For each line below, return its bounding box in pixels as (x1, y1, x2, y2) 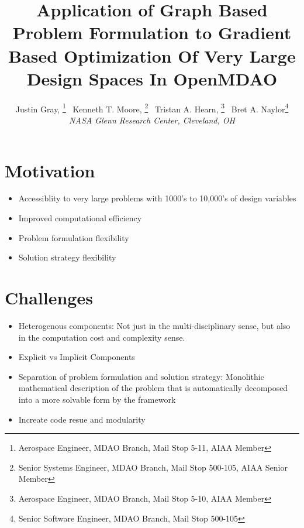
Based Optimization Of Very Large (8, 43, 296, 67)
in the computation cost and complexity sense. (18, 331, 185, 343)
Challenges (5, 286, 93, 310)
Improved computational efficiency (18, 212, 142, 224)
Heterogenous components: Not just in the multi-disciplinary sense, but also (18, 319, 291, 331)
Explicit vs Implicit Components (18, 351, 135, 363)
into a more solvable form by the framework (18, 393, 176, 405)
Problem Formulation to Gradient (12, 20, 292, 44)
